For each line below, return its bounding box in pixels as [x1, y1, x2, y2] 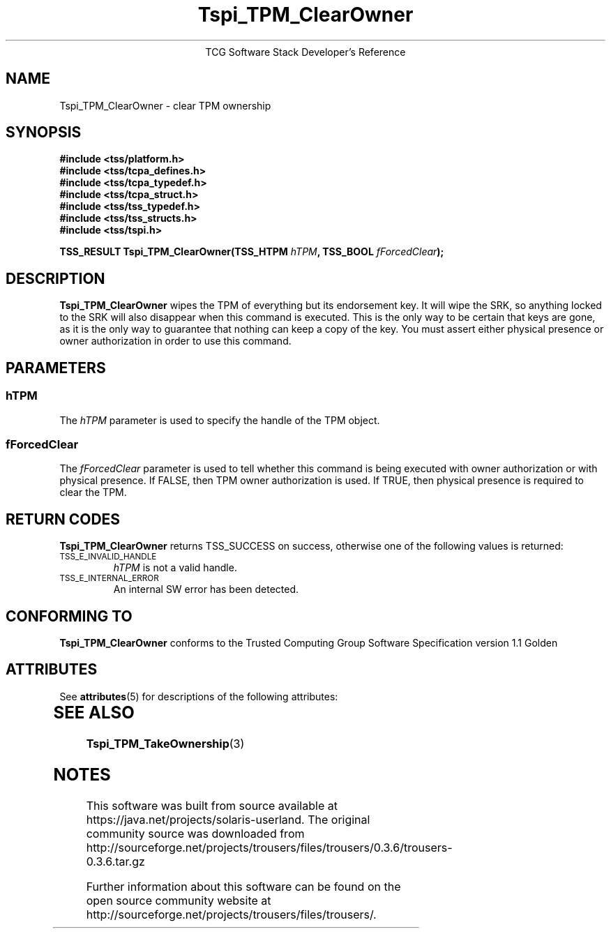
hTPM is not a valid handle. [113, 562, 237, 574]
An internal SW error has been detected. [113, 583, 299, 596]
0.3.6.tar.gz [86, 854, 145, 868]
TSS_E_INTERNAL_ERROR [59, 573, 159, 584]
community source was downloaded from [86, 826, 305, 841]
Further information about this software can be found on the [86, 879, 401, 894]
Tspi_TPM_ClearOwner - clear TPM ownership [59, 99, 271, 112]
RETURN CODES [6, 510, 121, 528]
